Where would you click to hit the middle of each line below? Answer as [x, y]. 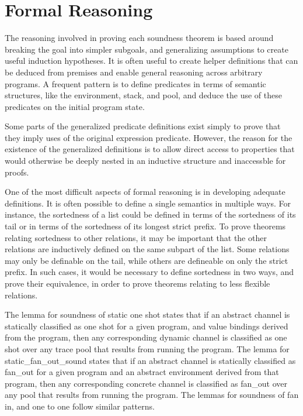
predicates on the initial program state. [75, 106]
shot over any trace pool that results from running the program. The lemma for [147, 348]
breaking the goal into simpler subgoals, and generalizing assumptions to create [147, 49]
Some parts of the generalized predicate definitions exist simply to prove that [143, 126]
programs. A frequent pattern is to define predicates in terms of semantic [135, 83]
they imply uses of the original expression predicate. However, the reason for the [149, 137]
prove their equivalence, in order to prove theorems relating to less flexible [137, 283]
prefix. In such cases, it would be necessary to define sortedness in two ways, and [149, 272]
